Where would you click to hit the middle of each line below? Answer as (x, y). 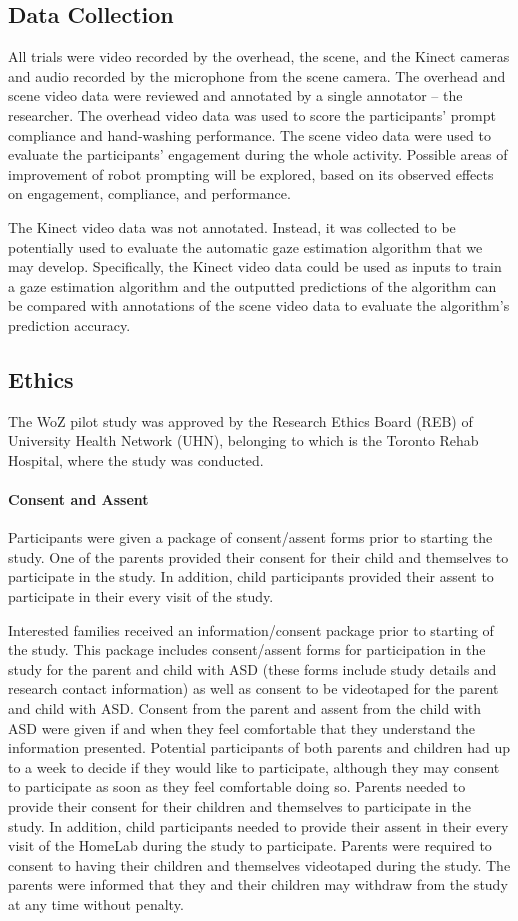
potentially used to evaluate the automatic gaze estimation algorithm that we (245, 246)
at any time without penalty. (96, 903)
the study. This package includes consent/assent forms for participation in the (247, 649)
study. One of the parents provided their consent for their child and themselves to (258, 556)
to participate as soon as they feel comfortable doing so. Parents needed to (237, 786)
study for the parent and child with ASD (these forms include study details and (252, 668)
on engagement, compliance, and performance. (149, 193)
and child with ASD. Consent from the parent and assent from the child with (245, 708)
